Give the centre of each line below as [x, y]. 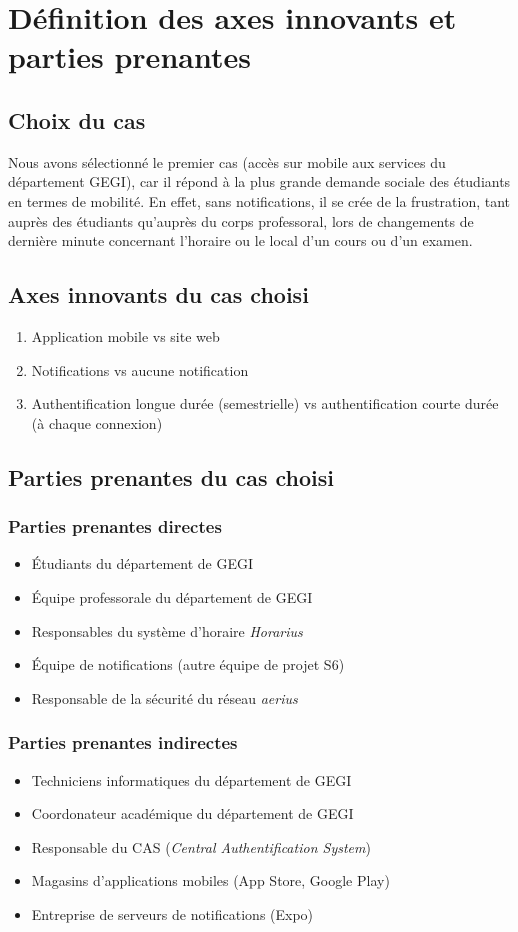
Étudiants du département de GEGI [142, 563]
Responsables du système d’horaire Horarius [167, 630]
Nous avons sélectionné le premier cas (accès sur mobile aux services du [227, 161]
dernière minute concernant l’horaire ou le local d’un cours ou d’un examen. [240, 240]
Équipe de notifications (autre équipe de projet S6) [188, 664]
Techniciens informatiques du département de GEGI [191, 779]
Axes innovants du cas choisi [158, 294]
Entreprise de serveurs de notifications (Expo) [172, 913]
